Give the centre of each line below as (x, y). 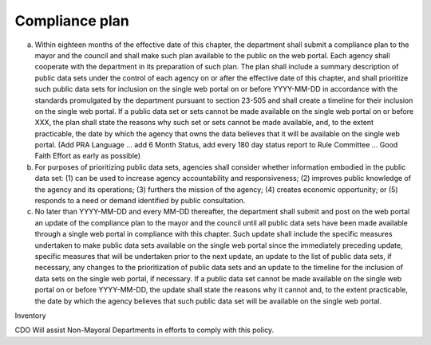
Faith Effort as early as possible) (88, 156)
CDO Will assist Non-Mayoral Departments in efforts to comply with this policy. (144, 330)
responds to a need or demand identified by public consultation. (140, 201)
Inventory (31, 316)
